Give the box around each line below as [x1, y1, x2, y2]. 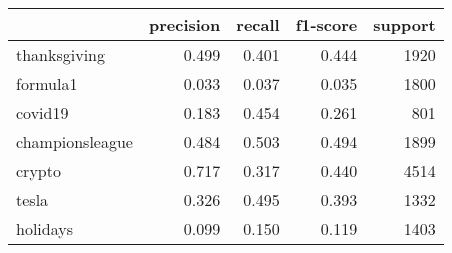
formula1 [16, 72, 78, 95]
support [373, 13, 436, 36]
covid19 [16, 101, 69, 124]
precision [148, 13, 221, 36]
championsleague [16, 130, 133, 153]
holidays [16, 217, 73, 240]
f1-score [295, 13, 358, 36]
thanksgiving [16, 43, 106, 66]
